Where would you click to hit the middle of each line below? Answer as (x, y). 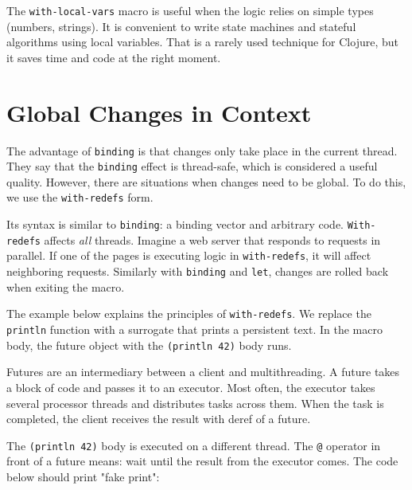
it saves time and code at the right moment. (114, 57)
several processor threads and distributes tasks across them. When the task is (195, 403)
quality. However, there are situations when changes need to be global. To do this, (206, 181)
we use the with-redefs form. (80, 197)
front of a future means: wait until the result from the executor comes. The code (202, 461)
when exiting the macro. (66, 286)
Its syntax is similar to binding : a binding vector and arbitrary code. (175, 224)
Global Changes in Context (159, 112)
